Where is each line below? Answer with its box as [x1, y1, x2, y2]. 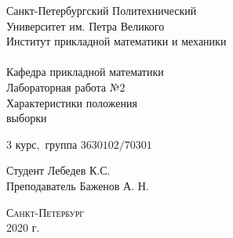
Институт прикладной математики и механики [6, 33, 227, 49]
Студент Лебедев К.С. [6, 162, 111, 178]
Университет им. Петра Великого [6, 17, 165, 34]
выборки [6, 110, 47, 126]
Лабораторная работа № [6, 78, 120, 95]
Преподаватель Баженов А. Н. [6, 177, 149, 193]
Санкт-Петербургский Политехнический [6, 2, 197, 18]
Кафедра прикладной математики [6, 63, 164, 80]
